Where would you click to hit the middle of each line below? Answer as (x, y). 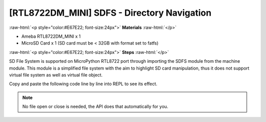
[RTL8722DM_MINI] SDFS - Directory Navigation (110, 13)
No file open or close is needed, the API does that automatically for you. (95, 107)
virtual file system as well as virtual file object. (56, 75)
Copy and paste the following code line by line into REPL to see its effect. (83, 84)
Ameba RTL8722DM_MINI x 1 (51, 36)
